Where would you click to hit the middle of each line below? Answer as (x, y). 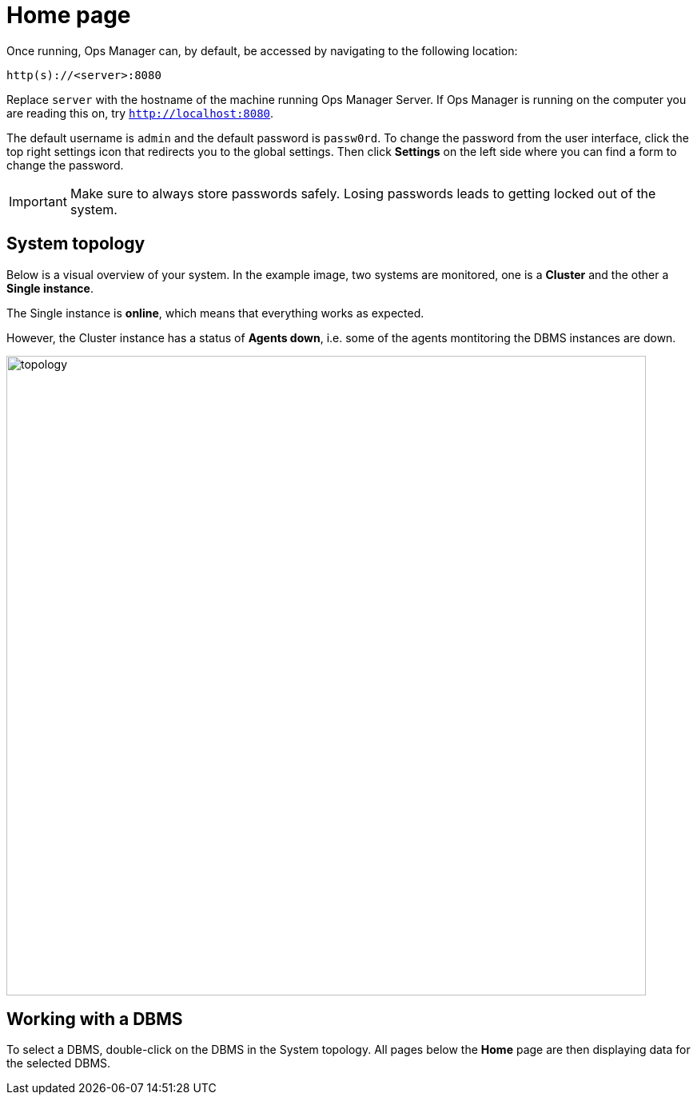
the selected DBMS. (59, 1063)
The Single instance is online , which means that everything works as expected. (215, 313)
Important (38, 201)
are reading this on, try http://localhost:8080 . (140, 113)
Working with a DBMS (95, 1019)
